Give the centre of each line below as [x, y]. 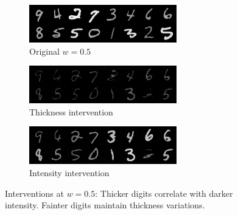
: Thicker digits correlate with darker [164, 193]
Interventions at [34, 193]
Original [44, 51]
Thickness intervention [71, 111]
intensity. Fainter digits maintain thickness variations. [105, 205]
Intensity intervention [69, 172]
